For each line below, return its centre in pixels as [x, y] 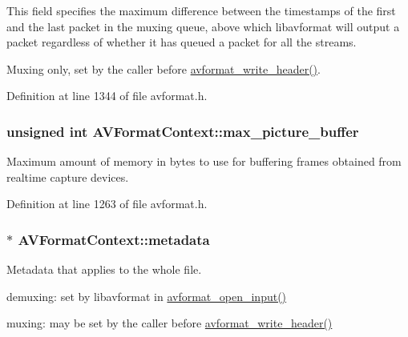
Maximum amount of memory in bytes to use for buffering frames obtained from [204, 161]
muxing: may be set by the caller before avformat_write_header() [170, 323]
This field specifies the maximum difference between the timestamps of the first [201, 10]
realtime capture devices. [68, 177]
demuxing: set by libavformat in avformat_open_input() [147, 296]
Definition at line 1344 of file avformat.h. [107, 96]
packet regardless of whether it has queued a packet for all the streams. [182, 42]
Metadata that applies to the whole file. [104, 269]
